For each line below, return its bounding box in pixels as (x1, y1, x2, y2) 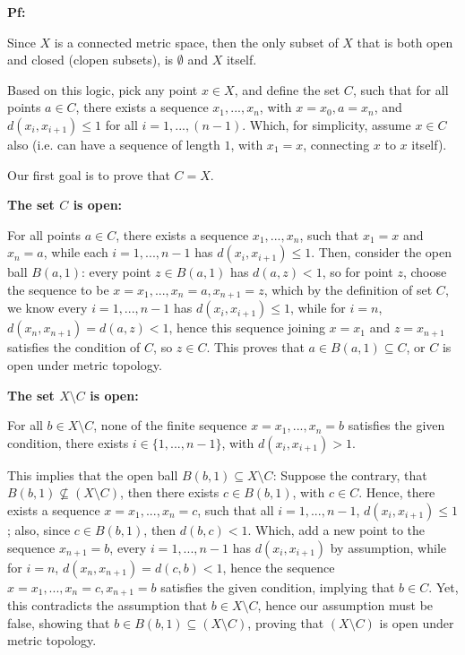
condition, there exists (7, 433, 129, 452)
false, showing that (7, 613, 110, 632)
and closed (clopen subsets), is (7, 50, 174, 69)
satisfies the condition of (7, 338, 141, 357)
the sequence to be (7, 280, 109, 298)
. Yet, (428, 577, 459, 596)
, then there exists (120, 483, 220, 502)
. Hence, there (358, 483, 435, 502)
